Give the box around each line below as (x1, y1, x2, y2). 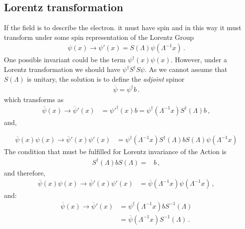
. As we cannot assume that (144, 64, 227, 74)
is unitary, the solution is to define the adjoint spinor (27, 73, 185, 84)
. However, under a (171, 54, 227, 65)
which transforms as (4, 94, 64, 104)
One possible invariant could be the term (4, 54, 126, 65)
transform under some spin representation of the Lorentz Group (4, 32, 194, 42)
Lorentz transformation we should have (4, 64, 121, 74)
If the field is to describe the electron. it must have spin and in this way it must (4, 22, 242, 33)
